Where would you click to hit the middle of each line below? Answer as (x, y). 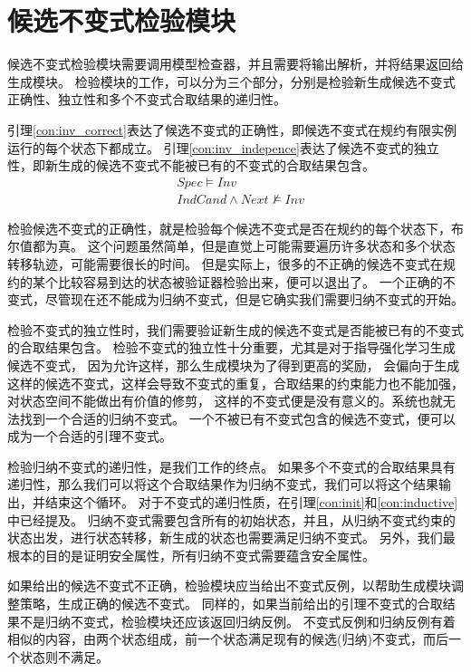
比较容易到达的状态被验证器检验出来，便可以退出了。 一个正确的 (250, 281)
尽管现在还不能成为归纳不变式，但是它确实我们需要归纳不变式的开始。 (254, 299)
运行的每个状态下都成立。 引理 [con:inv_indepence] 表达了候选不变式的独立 (223, 147)
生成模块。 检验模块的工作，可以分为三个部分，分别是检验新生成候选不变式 (231, 81)
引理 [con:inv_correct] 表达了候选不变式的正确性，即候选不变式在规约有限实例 (232, 129)
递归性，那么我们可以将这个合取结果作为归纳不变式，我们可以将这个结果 (223, 484)
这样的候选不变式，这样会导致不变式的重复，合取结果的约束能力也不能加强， (235, 383)
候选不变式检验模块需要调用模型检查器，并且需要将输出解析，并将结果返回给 (235, 64)
